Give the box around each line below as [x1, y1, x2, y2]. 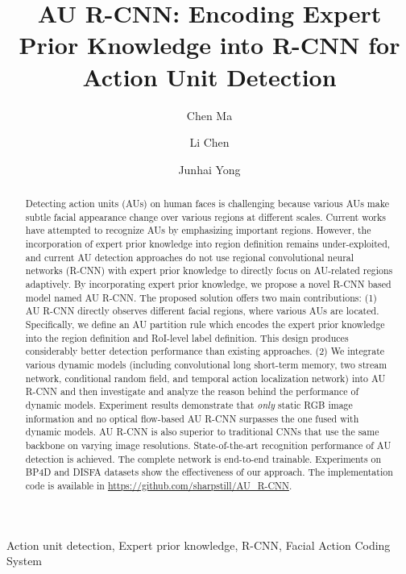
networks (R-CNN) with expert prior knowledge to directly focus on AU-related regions [25, 264, 393, 277]
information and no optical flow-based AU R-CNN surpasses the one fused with [25, 411, 359, 425]
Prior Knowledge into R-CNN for [19, 28, 400, 61]
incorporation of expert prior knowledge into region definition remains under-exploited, [25, 237, 391, 251]
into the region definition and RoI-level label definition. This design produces [25, 331, 349, 344]
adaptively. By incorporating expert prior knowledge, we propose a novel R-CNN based [25, 277, 391, 291]
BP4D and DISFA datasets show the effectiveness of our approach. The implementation [25, 465, 393, 479]
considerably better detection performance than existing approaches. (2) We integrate [25, 344, 385, 358]
